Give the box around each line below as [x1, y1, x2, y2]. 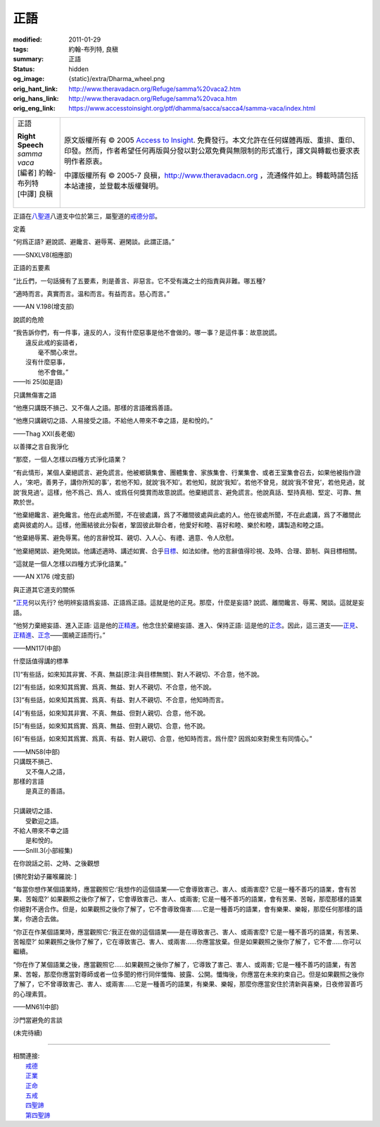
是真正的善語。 [25, 787, 69, 796]
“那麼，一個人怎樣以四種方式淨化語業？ [13, 455, 127, 464]
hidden [68, 64, 89, 73]
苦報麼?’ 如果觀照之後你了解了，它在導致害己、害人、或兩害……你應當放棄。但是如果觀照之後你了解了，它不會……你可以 [13, 937, 362, 946]
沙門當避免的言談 [13, 1016, 63, 1024]
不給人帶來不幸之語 [13, 826, 69, 835]
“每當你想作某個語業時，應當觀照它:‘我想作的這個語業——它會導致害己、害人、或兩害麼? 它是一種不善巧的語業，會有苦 [13, 885, 357, 893]
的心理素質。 [13, 990, 51, 998]
